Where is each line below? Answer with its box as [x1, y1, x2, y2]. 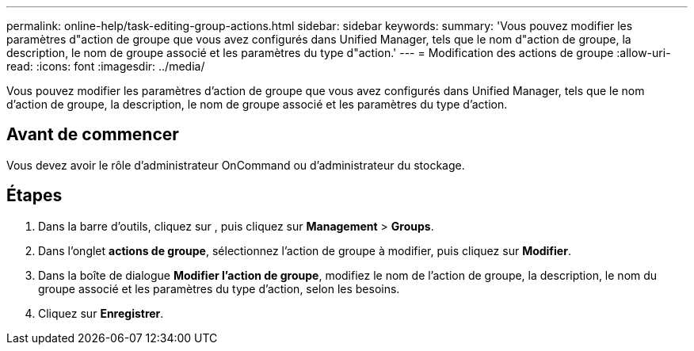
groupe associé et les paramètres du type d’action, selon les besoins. [38, 281, 400, 296]
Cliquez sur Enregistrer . [38, 306, 164, 320]
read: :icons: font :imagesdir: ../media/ [6, 59, 205, 73]
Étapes [6, 185, 63, 206]
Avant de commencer [6, 124, 179, 145]
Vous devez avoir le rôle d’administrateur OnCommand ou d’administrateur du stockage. [6, 158, 465, 172]
